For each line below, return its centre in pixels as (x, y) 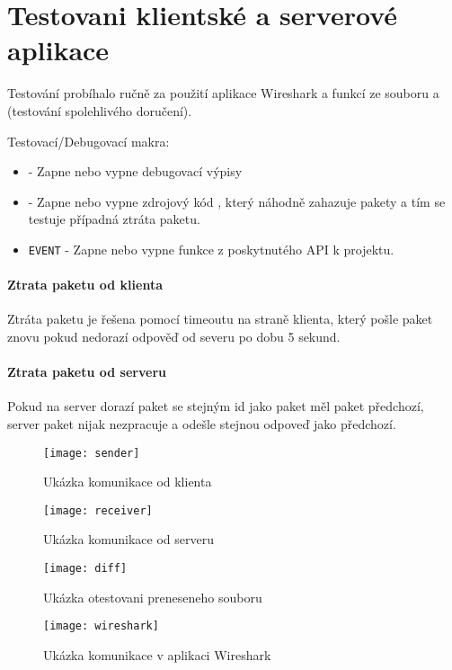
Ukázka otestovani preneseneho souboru (153, 597)
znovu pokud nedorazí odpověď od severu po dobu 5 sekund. (174, 336)
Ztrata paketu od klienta (85, 285)
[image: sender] (92, 453)
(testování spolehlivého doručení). (100, 110)
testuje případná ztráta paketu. (114, 219)
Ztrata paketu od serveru (87, 372)
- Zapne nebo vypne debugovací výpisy (135, 171)
